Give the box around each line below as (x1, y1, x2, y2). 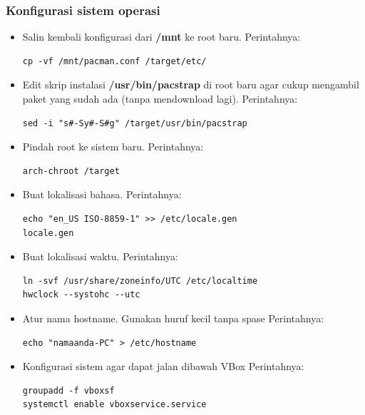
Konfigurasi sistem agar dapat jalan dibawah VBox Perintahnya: (22, 359, 304, 374)
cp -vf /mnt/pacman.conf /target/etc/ (22, 56, 207, 66)
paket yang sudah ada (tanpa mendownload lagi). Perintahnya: (22, 91, 298, 106)
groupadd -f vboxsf (22, 385, 115, 396)
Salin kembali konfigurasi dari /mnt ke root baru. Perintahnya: (22, 29, 301, 44)
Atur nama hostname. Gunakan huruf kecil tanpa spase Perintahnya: (22, 310, 324, 325)
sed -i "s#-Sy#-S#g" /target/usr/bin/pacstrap (22, 118, 247, 128)
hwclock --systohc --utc (22, 290, 140, 300)
